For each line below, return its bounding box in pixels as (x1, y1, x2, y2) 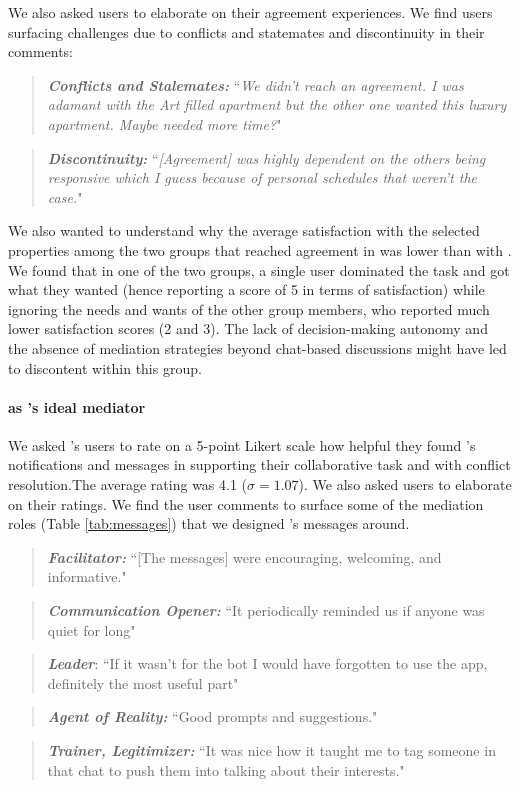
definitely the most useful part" (47, 672, 239, 693)
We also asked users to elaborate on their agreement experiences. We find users (8, 2, 493, 22)
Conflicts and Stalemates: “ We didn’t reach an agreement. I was (47, 74, 464, 95)
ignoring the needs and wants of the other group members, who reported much (8, 298, 490, 319)
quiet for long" (47, 619, 136, 640)
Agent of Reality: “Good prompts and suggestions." (47, 706, 378, 727)
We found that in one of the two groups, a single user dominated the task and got (8, 259, 510, 280)
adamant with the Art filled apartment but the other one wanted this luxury (47, 94, 507, 115)
